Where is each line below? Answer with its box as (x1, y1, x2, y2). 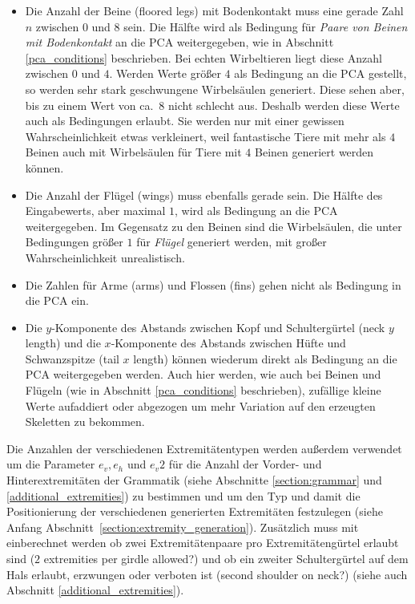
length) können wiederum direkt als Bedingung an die (133, 350, 397, 367)
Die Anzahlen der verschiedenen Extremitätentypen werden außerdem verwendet (6, 440, 402, 456)
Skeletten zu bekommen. (25, 413, 145, 430)
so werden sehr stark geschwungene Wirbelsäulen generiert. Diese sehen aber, (25, 80, 405, 97)
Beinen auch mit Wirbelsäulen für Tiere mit (25, 144, 242, 160)
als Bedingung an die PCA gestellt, (234, 65, 407, 82)
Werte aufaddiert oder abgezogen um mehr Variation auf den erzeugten (25, 397, 376, 414)
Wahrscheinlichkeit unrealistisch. (25, 249, 185, 266)
